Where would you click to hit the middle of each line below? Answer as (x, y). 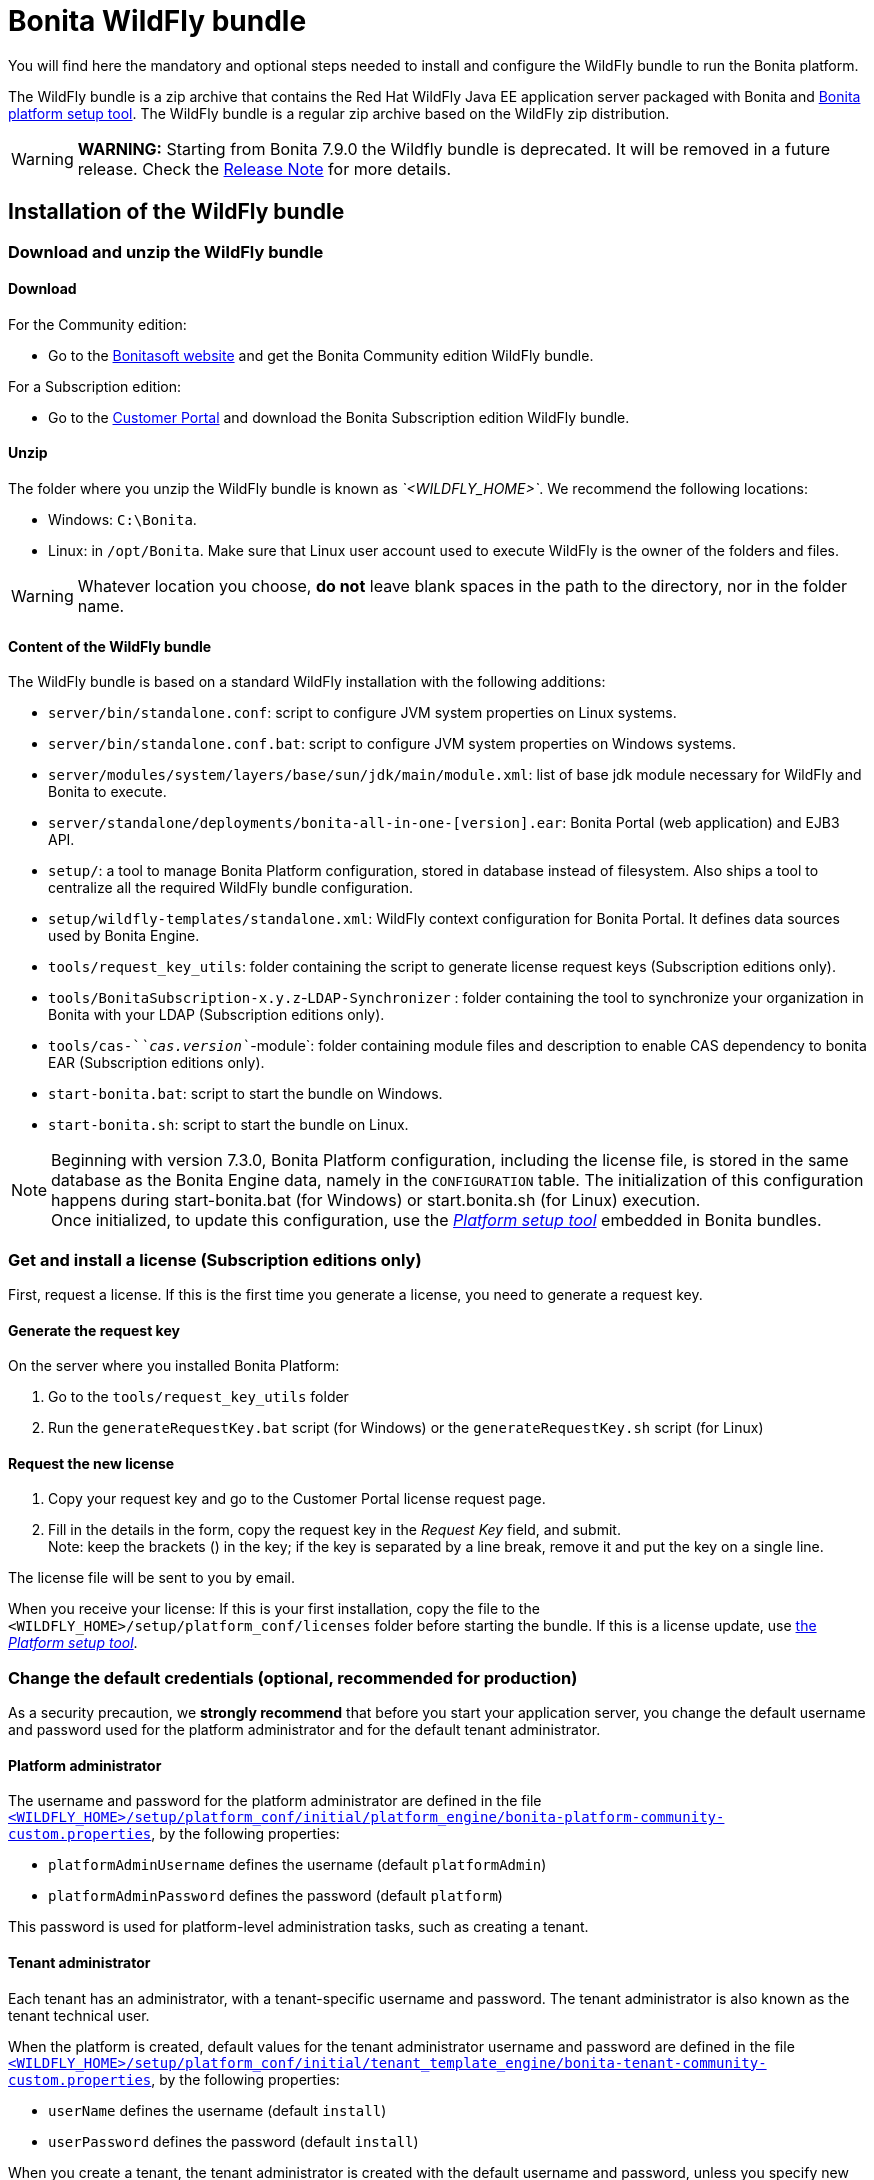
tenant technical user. (79, 2015)
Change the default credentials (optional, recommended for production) (293, 1677)
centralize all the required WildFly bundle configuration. (231, 888)
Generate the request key (94, 1330)
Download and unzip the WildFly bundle (166, 251)
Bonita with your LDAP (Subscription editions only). (216, 1015)
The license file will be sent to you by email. (151, 1578)
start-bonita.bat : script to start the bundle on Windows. (245, 1094)
